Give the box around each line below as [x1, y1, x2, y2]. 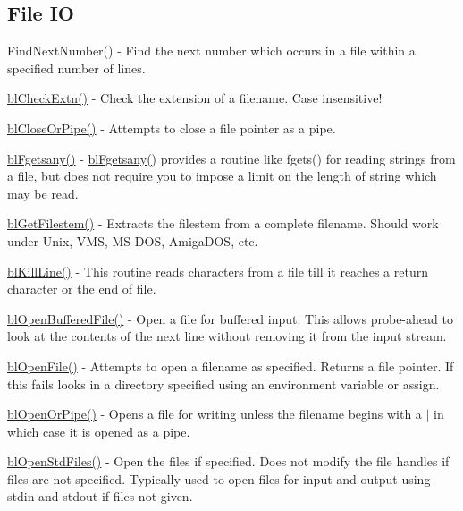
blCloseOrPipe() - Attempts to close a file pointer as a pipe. [7, 118, 336, 137]
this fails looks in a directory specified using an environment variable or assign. [7, 374, 440, 393]
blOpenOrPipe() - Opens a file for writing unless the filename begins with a [7, 405, 422, 423]
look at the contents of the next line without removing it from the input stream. [7, 327, 447, 345]
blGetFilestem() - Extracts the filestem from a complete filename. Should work [7, 214, 439, 233]
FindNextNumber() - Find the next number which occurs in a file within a [7, 41, 416, 60]
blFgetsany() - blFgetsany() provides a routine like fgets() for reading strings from [7, 149, 456, 167]
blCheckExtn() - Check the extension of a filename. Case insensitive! [7, 89, 383, 107]
